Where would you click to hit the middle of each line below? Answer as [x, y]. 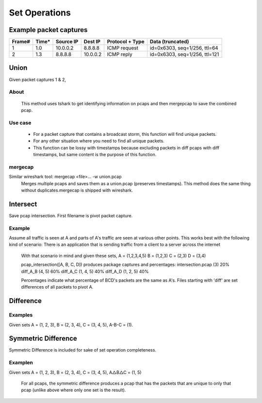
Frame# [21, 42]
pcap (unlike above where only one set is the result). [74, 390]
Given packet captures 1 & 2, [38, 80]
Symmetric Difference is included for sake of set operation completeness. [82, 350]
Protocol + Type [126, 42]
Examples [21, 315]
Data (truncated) [169, 42]
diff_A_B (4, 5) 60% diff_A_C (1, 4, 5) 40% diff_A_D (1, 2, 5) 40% [85, 271]
